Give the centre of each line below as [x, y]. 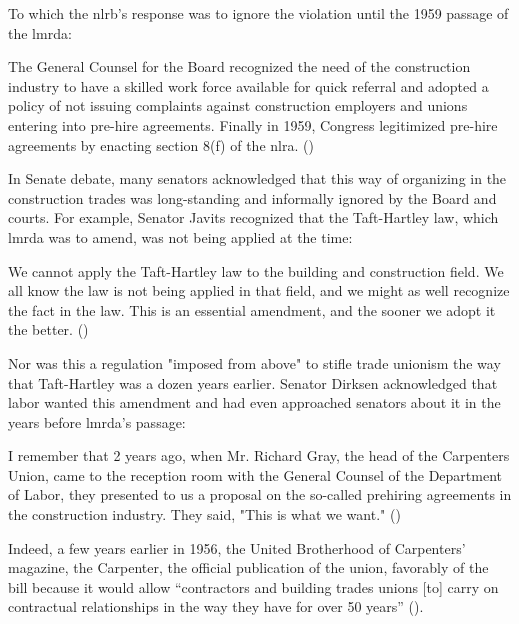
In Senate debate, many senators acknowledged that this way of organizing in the [257, 178]
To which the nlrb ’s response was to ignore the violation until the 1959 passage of [258, 13]
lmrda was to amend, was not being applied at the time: [180, 236]
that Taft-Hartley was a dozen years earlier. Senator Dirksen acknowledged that [253, 382]
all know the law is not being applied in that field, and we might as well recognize [259, 290]
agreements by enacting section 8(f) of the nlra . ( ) [161, 144]
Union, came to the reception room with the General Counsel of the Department [255, 474]
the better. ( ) [48, 329]
